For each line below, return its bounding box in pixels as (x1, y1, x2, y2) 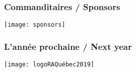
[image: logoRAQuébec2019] (4, 61, 94, 68)
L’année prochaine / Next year (4, 40, 132, 52)
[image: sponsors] (4, 21, 65, 29)
